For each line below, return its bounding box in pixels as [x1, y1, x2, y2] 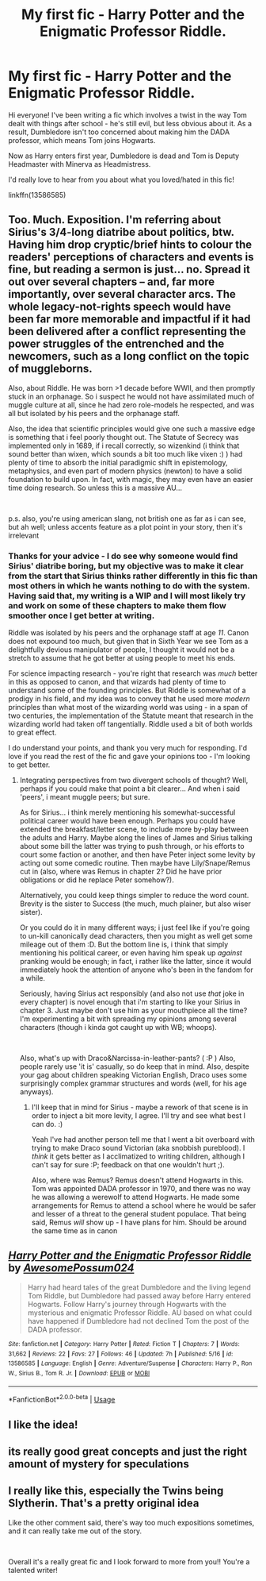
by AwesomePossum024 [8, 1261, 135, 1275]
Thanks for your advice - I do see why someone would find [8, 550, 238, 561]
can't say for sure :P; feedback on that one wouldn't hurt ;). [31, 1160, 225, 1170]
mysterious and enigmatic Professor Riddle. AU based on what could [27, 1308, 253, 1317]
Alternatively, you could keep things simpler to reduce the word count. [19, 891, 249, 900]
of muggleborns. [8, 362, 93, 376]
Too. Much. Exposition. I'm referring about [8, 213, 222, 227]
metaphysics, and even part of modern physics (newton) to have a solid [8, 466, 243, 476]
